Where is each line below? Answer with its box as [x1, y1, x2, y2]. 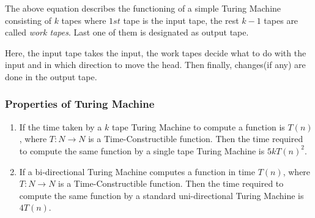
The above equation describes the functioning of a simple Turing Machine [5, 2, 281, 14]
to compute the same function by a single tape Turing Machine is [19, 144, 265, 157]
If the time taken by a [19, 120, 102, 133]
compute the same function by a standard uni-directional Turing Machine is [19, 189, 304, 201]
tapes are [264, 13, 298, 26]
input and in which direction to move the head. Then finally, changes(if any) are [5, 58, 306, 71]
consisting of [5, 13, 51, 26]
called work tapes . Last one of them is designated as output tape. [5, 26, 249, 39]
